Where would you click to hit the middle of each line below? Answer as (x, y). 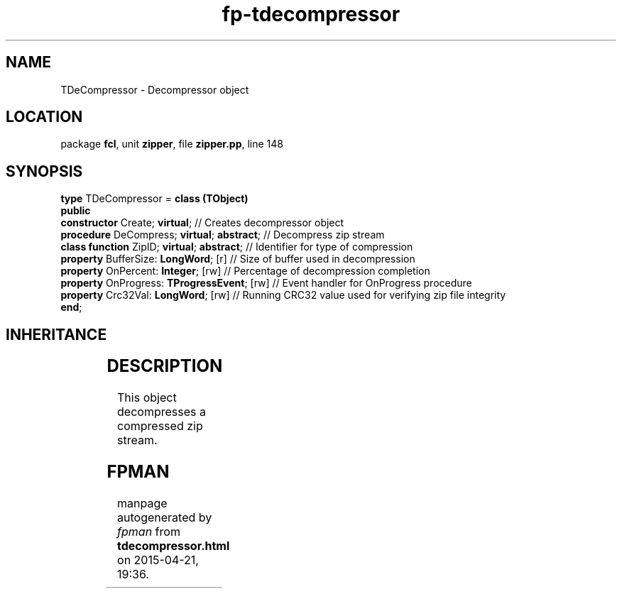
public (76, 211)
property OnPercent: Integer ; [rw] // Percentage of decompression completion (245, 271)
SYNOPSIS (44, 171)
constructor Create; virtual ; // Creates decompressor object (202, 223)
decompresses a (162, 412)
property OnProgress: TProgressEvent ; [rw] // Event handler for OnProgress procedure (266, 283)
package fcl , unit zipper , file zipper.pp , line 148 (172, 144)
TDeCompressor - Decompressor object (155, 89)
